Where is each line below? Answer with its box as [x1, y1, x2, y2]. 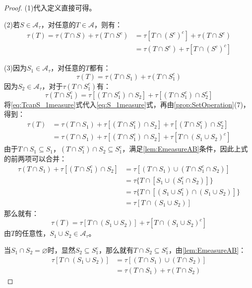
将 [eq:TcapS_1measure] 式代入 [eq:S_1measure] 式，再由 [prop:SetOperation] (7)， [4, 99, 250, 109]
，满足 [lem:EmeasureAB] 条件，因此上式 [122, 144, 248, 154]
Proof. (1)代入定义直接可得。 [4, 2, 96, 12]
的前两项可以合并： [4, 153, 66, 164]
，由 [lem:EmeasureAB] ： [168, 245, 246, 255]
